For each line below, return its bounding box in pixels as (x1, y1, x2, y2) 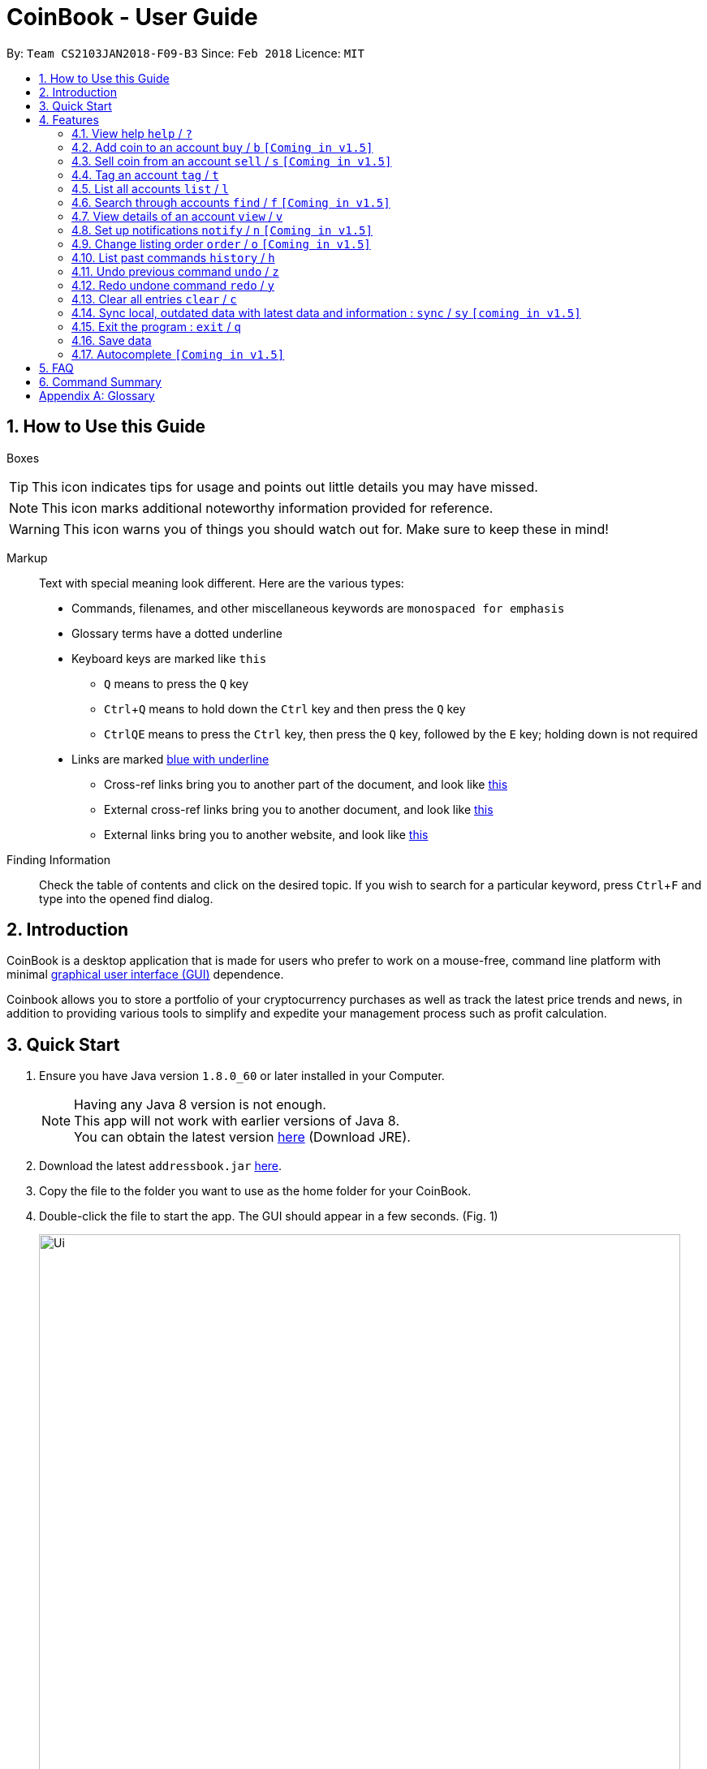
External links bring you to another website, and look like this (104, 827, 429, 841)
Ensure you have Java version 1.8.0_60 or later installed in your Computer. (39, 1069, 445, 1083)
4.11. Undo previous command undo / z (71, 264, 279, 278)
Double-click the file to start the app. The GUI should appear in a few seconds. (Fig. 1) (39, 1209, 498, 1224)
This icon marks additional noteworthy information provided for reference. (41, 499, 494, 516)
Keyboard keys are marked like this (71, 651, 267, 665)
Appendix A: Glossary (39, 388, 155, 402)
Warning (9, 520, 60, 537)
